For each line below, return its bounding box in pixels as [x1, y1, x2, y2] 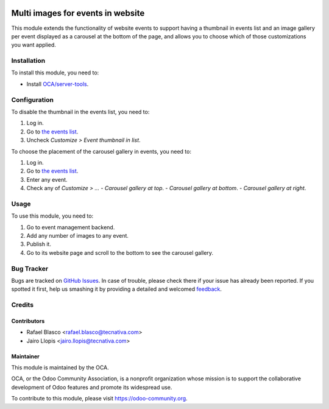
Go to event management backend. [26, 223, 115, 231]
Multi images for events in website [11, 8, 145, 18]
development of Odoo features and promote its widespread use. [11, 383, 172, 391]
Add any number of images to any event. [26, 232, 129, 240]
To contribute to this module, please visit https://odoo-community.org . [11, 395, 188, 402]
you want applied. [11, 41, 56, 49]
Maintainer [11, 352, 40, 360]
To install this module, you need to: [11, 69, 99, 76]
